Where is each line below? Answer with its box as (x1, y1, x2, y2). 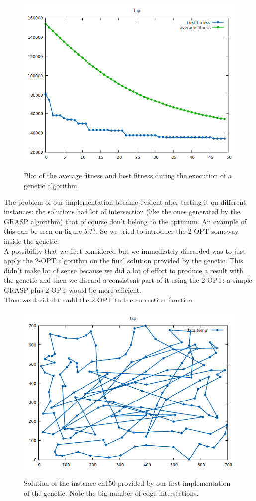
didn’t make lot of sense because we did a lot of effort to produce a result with (4, 265, 244, 275)
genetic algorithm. (24, 180, 79, 191)
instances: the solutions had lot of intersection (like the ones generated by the (4, 206, 240, 217)
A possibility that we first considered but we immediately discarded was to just (4, 245, 246, 256)
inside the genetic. (4, 235, 59, 246)
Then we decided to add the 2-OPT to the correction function (4, 294, 193, 304)
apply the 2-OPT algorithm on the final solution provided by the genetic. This (4, 255, 243, 266)
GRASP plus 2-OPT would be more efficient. (4, 284, 142, 295)
